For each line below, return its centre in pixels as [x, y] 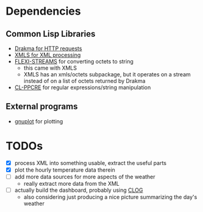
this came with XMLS [50, 68]
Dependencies [43, 11]
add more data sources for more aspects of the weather [85, 177]
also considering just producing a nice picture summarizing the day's [110, 197]
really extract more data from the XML [72, 183]
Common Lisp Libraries [51, 34]
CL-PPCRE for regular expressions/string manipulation [83, 87]
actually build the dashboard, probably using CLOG [79, 190]
